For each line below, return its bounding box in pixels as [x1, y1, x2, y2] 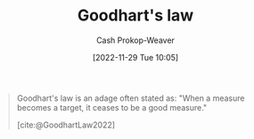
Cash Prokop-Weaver [95, 35, 176, 45]
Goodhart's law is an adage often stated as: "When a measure [16, 93, 245, 103]
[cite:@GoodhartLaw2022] [16, 119, 116, 130]
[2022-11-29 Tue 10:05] [92, 52, 179, 62]
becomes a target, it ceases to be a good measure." [16, 102, 208, 112]
